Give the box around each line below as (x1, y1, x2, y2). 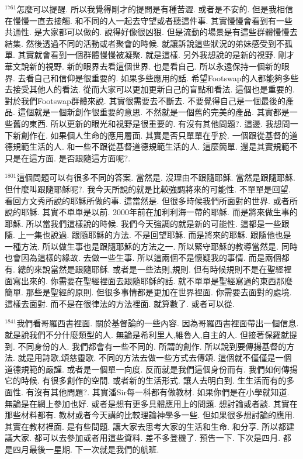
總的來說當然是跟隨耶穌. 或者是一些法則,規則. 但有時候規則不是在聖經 (18, 263, 284, 275)
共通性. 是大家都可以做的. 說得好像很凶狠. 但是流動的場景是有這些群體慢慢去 (5, 26, 298, 38)
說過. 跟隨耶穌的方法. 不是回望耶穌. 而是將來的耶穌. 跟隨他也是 (50, 229, 291, 241)
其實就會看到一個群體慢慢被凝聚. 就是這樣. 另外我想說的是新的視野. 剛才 (18, 49, 295, 61)
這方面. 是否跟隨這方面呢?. (29, 151, 131, 164)
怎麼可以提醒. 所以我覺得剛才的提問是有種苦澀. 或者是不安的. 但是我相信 (16, 3, 294, 15)
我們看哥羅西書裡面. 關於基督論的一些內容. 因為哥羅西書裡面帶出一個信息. (16, 317, 299, 329)
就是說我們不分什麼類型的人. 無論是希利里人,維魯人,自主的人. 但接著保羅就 (5, 329, 289, 341)
